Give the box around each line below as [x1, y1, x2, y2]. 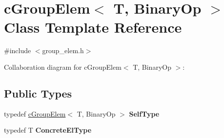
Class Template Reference [4, 17, 182, 37]
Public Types [4, 85, 72, 100]
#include [4, 45, 31, 56]
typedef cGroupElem [4, 108, 66, 118]
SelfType [129, 108, 160, 118]
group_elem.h [42, 45, 84, 56]
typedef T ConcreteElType [4, 125, 92, 135]
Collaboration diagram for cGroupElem [4, 61, 122, 72]
